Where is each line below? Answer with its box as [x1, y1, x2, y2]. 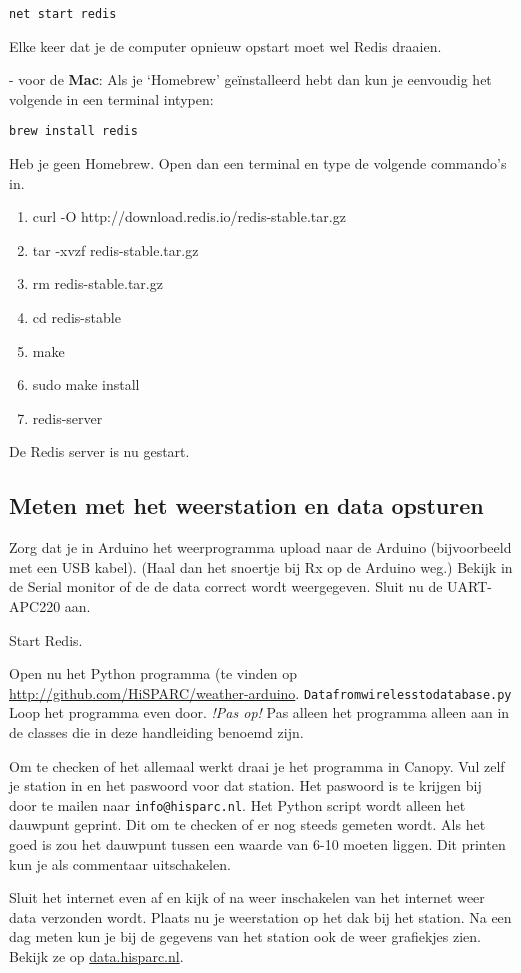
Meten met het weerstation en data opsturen [9, 490, 484, 521]
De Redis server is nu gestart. [9, 441, 190, 462]
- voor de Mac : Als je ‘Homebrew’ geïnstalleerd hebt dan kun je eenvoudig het [9, 69, 492, 90]
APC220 [9, 596, 61, 617]
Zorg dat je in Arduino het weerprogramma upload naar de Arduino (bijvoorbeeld [9, 537, 512, 558]
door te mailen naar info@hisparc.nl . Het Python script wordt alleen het [9, 794, 466, 815]
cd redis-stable [32, 307, 121, 328]
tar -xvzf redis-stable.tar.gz [32, 239, 199, 260]
